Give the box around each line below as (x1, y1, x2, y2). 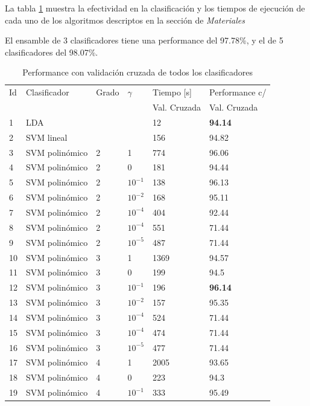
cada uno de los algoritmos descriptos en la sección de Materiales (5, 13, 245, 26)
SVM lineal (26, 130, 68, 143)
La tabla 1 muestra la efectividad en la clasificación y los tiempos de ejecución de (5, 2, 305, 14)
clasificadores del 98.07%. (5, 45, 98, 58)
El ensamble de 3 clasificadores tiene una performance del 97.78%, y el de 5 (5, 34, 283, 47)
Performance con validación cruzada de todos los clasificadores (22, 66, 253, 79)
